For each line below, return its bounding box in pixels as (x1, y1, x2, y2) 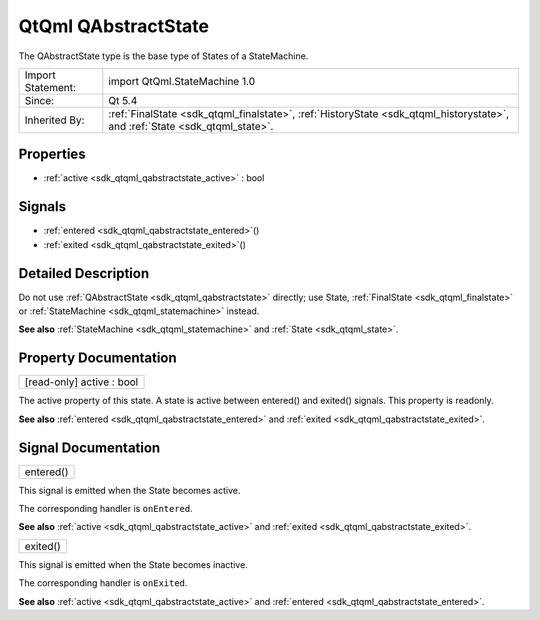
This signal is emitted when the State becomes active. (18, 484, 241, 496)
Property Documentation (18, 350, 177, 367)
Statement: (24, 80, 77, 94)
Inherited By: (24, 113, 85, 127)
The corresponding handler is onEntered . (18, 503, 194, 515)
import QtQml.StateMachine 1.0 (108, 74, 255, 88)
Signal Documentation (18, 439, 161, 456)
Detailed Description (18, 265, 150, 282)
